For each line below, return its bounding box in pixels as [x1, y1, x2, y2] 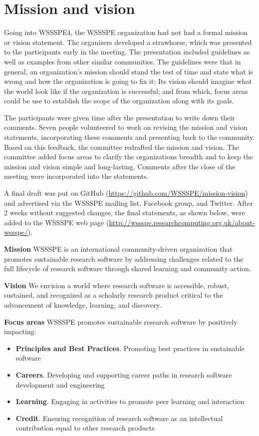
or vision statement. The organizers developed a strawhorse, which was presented [4, 36, 252, 47]
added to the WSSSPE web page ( [4, 217, 109, 227]
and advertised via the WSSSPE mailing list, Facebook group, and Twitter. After [4, 197, 253, 208]
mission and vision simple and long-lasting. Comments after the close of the [4, 161, 236, 171]
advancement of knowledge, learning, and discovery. [4, 299, 162, 310]
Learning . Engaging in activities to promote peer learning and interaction [15, 396, 245, 407]
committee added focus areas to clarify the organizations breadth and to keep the [4, 151, 253, 162]
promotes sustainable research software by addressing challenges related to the [4, 253, 244, 264]
